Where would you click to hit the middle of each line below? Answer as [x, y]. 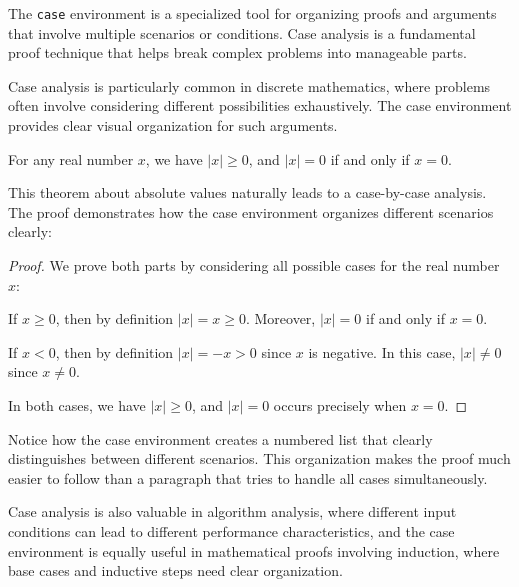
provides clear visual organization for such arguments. [173, 125]
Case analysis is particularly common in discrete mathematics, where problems [249, 85]
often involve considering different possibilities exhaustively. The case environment [260, 105]
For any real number [71, 158]
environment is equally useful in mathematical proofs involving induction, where [254, 550]
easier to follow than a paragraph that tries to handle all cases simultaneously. [248, 477]
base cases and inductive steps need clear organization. [175, 570]
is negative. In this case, [382, 351]
